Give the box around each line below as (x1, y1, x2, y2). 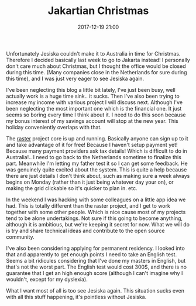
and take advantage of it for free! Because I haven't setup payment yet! (6, 141, 178, 148)
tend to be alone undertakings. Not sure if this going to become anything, (6, 215, 183, 222)
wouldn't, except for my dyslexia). (6, 276, 88, 283)
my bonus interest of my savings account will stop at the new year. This (6, 117, 178, 124)
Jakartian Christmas (47, 4, 149, 18)
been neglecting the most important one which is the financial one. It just (6, 105, 182, 112)
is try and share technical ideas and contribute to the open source (6, 227, 165, 234)
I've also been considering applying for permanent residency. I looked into (6, 245, 185, 252)
